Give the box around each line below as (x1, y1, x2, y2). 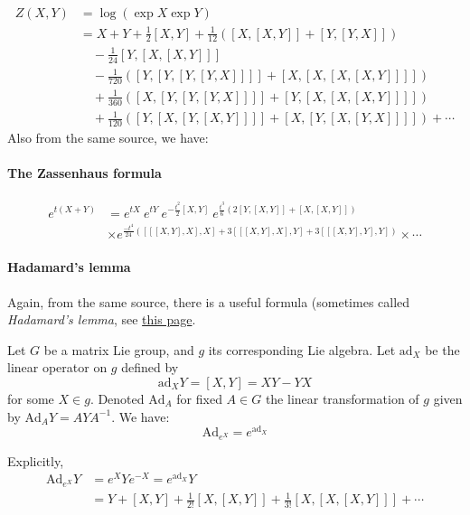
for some (7, 389, 54, 407)
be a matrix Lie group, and (43, 340, 194, 359)
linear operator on (7, 358, 108, 377)
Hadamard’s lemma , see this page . (7, 310, 196, 329)
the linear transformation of (265, 389, 419, 407)
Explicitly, (7, 451, 64, 470)
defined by (121, 358, 179, 377)
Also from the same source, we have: (7, 127, 209, 146)
